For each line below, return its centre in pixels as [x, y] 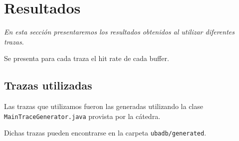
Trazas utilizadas [48, 85]
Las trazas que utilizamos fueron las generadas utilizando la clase [104, 106]
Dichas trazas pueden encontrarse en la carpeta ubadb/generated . [105, 133]
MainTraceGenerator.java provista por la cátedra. [82, 116]
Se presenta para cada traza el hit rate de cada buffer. [87, 58]
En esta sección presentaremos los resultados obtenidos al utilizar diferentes [119, 32]
